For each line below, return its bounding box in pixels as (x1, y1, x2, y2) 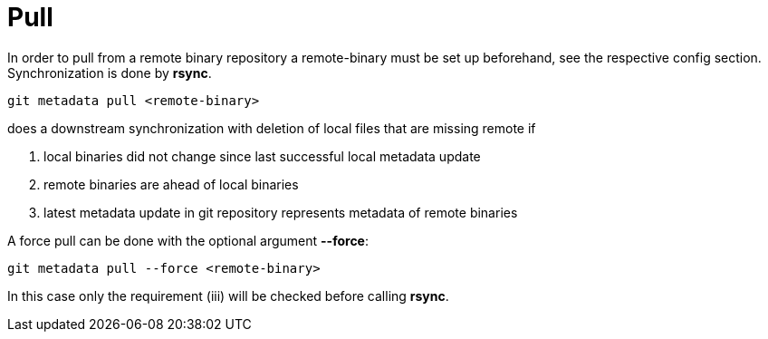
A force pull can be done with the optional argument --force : (7, 232, 369, 248)
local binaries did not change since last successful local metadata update (43, 148, 481, 164)
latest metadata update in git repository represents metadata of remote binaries (43, 204, 518, 220)
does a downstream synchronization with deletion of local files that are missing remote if (7, 120, 536, 136)
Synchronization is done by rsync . (7, 64, 212, 81)
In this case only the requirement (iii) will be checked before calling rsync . (7, 287, 449, 304)
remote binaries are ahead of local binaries (43, 176, 299, 192)
